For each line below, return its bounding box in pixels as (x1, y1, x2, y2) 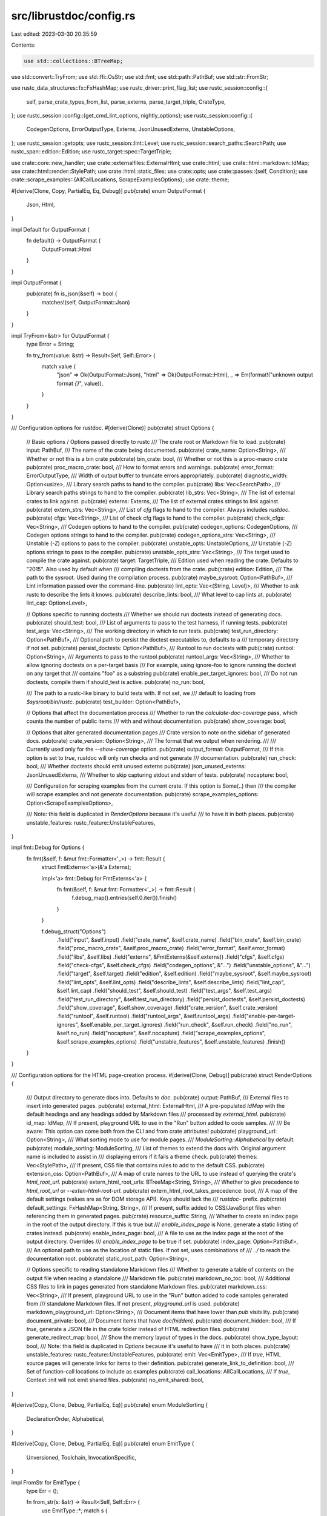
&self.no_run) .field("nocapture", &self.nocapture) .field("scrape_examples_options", (56, 1030, 266, 1037)
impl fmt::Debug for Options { (11, 844, 85, 851)
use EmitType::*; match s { (41, 1507, 108, 1514)
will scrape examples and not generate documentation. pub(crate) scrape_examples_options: (26, 791, 259, 798)
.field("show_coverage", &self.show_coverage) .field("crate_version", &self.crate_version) (56, 1004, 278, 1011)
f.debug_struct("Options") (41, 928, 106, 935)
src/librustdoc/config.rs (11, 9, 136, 22)
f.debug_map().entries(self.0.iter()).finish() (71, 894, 177, 902)
